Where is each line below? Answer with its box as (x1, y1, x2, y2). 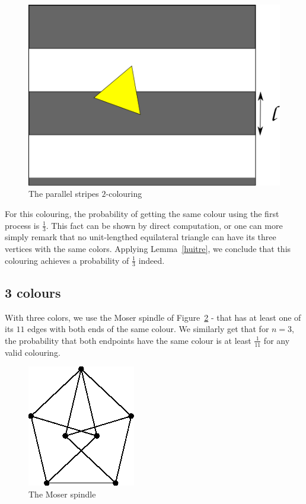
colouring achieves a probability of (5, 254, 129, 266)
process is (5, 219, 40, 231)
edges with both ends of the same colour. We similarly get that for (27, 323, 269, 335)
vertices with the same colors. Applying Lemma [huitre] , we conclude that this (5, 243, 291, 254)
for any (263, 334, 290, 346)
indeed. (138, 254, 165, 266)
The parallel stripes (28, 187, 99, 200)
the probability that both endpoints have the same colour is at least (5, 334, 251, 346)
